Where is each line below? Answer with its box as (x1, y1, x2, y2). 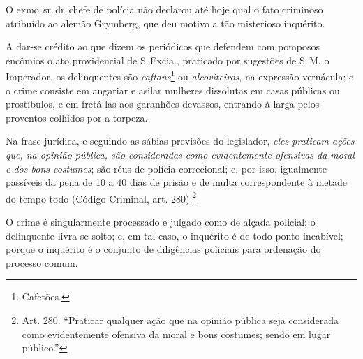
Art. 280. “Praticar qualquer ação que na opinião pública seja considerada (22, 313, 339, 327)
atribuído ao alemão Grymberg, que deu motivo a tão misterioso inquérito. (6, 15, 325, 30)
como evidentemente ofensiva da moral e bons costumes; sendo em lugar (22, 326, 331, 341)
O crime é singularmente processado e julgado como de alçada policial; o (6, 214, 316, 229)
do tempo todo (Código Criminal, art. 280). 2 (6, 189, 197, 205)
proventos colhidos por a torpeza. (6, 110, 148, 124)
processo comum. (6, 255, 78, 270)
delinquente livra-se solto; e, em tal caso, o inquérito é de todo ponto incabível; (6, 228, 343, 242)
